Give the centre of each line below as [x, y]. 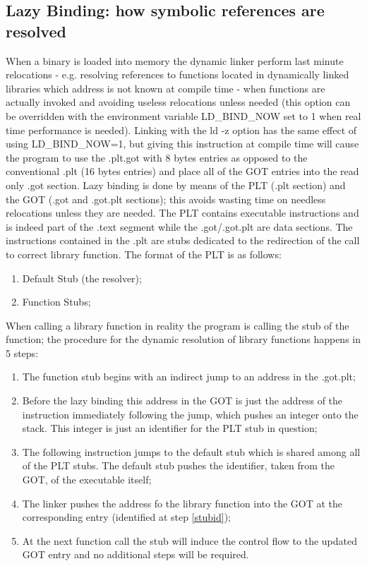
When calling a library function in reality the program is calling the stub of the [178, 325]
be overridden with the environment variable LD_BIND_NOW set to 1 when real [183, 115]
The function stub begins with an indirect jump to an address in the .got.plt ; [189, 377]
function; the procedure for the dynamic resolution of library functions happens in [183, 339]
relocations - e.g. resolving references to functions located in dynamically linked [178, 74]
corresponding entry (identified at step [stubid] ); [126, 517]
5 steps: [22, 353]
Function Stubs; [56, 302]
